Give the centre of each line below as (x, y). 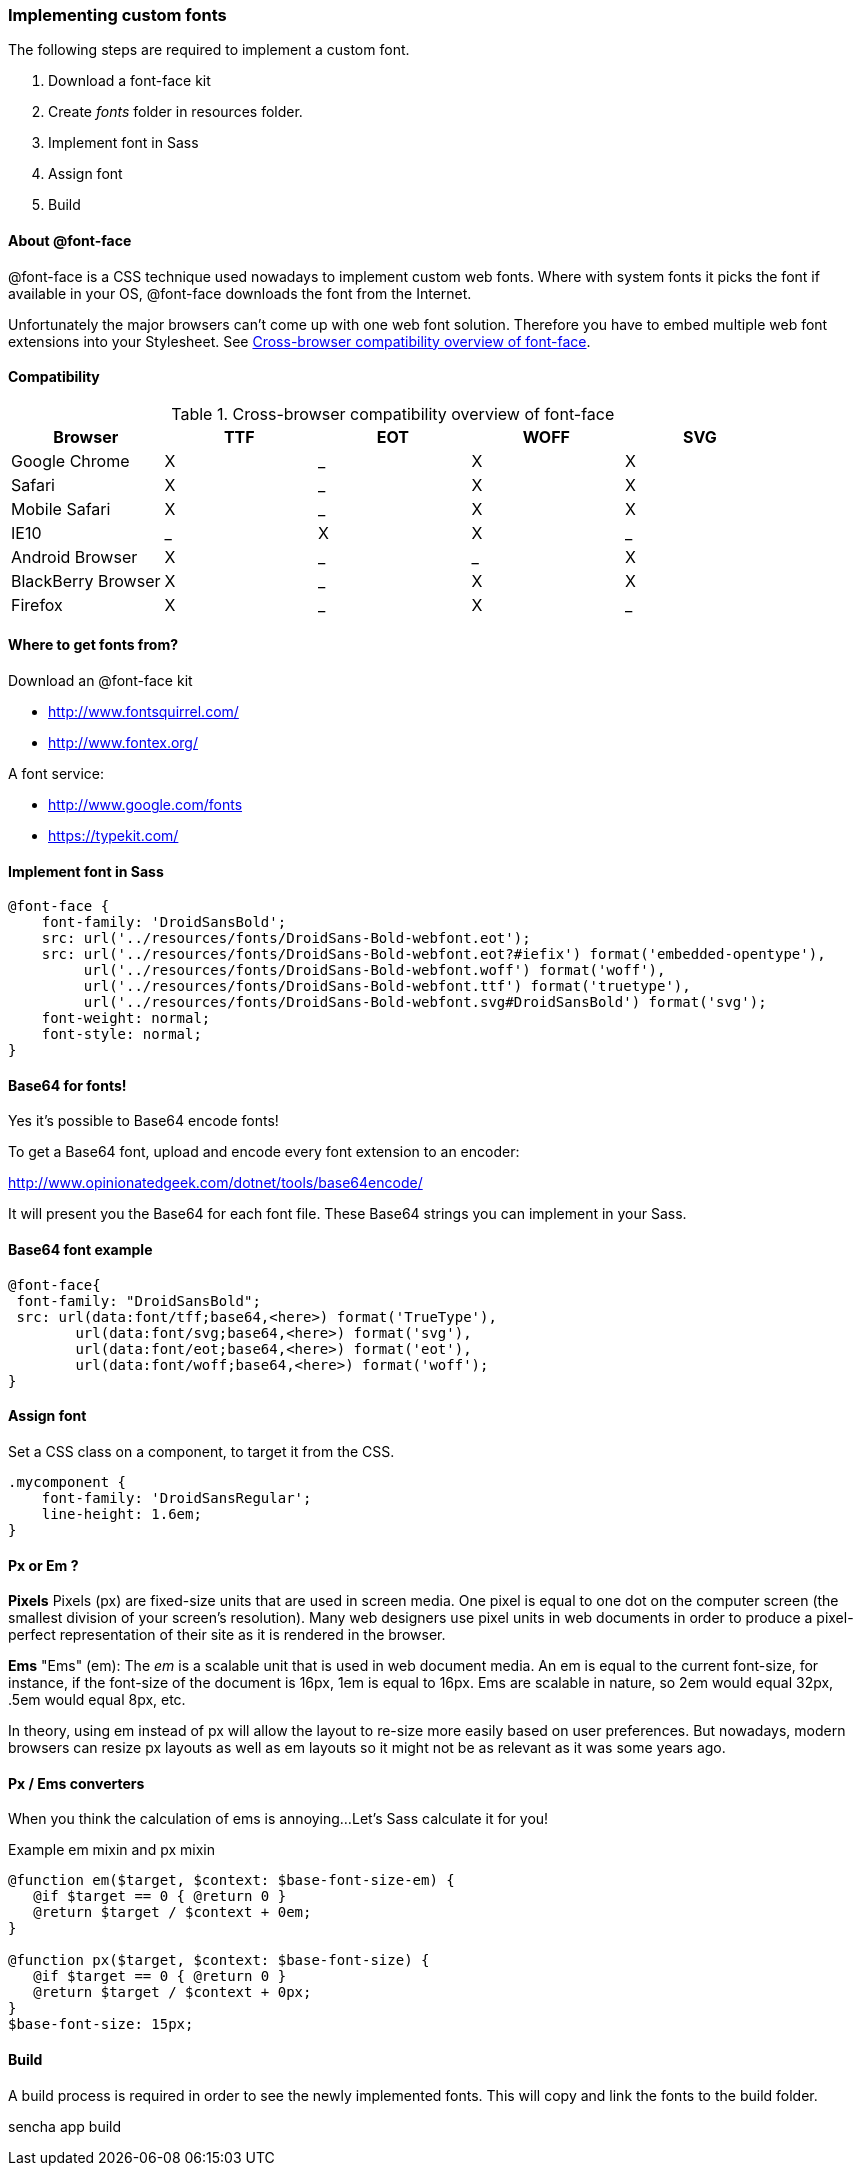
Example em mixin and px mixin (111, 1850)
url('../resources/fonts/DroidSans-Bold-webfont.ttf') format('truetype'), (387, 986)
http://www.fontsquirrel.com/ (143, 712)
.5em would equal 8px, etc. (97, 1700)
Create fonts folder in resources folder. (175, 112)
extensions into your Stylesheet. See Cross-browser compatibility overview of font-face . (299, 341)
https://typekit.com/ (113, 836)
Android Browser (74, 556)
